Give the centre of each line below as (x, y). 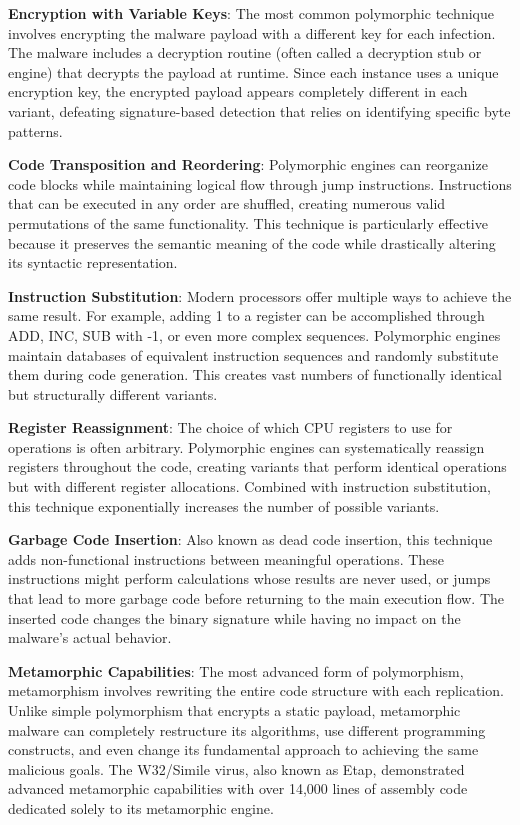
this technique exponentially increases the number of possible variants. (224, 505)
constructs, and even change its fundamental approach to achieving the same (243, 749)
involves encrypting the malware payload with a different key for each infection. (252, 32)
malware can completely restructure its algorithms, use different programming (247, 729)
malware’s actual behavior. (90, 637)
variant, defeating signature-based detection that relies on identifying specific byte (259, 110)
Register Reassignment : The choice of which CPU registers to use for (230, 427)
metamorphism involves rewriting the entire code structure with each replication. (256, 690)
